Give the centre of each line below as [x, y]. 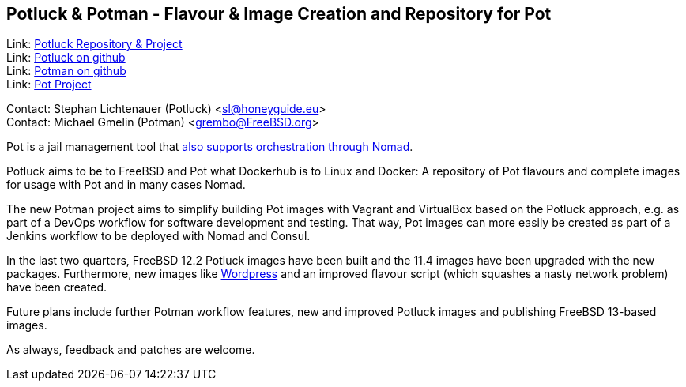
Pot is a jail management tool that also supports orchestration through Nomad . [210, 147]
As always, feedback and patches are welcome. [131, 350]
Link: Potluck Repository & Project [94, 44]
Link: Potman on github [66, 71]
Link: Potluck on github [66, 58]
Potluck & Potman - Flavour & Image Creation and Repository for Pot [279, 14]
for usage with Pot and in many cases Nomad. [126, 185]
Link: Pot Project [49, 85]
